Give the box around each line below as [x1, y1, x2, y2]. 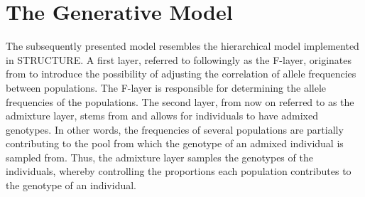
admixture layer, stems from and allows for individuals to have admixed [6, 108, 318, 123]
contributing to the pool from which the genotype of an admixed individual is [6, 136, 344, 151]
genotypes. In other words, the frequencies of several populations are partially [6, 122, 344, 137]
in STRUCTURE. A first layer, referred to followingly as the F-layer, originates [6, 52, 352, 67]
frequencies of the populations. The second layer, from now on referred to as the [6, 94, 354, 109]
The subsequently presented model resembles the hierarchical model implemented [6, 38, 359, 53]
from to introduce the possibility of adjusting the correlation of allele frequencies [6, 66, 356, 81]
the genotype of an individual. [6, 178, 136, 193]
